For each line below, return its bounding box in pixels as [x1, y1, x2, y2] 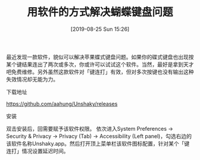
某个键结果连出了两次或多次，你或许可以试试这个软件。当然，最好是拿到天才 [6, 61, 194, 68]
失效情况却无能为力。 [6, 76, 58, 83]
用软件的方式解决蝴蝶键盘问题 [26, 5, 173, 19]
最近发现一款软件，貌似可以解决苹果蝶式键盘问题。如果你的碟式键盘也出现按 [6, 53, 194, 60]
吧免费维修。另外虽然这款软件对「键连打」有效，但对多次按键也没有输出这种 [6, 68, 194, 75]
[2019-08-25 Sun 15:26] [70, 25, 130, 33]
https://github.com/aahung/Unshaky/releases [6, 100, 118, 107]
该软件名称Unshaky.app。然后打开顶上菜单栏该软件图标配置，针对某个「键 [6, 140, 190, 147]
